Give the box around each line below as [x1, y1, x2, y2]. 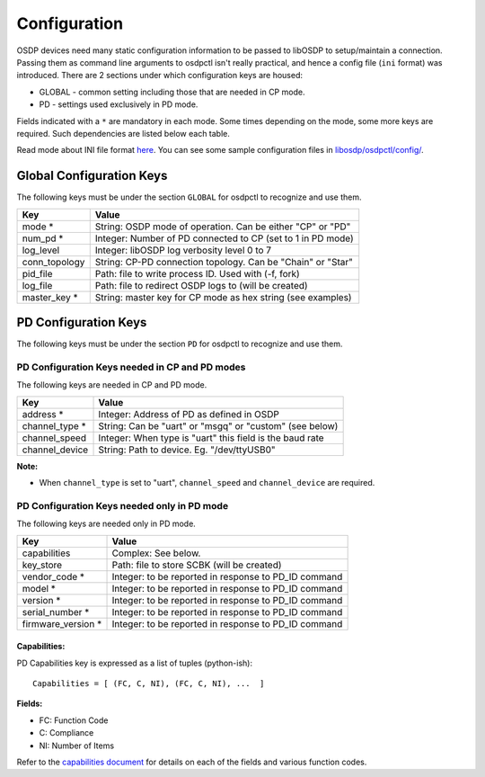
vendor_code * [22, 570, 85, 583]
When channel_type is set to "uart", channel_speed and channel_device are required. [39, 478, 375, 488]
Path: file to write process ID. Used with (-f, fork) [94, 267, 300, 280]
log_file [22, 279, 53, 291]
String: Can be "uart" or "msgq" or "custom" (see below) [98, 419, 339, 432]
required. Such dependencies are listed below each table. [16, 128, 231, 138]
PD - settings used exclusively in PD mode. [39, 99, 198, 110]
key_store [22, 558, 63, 571]
